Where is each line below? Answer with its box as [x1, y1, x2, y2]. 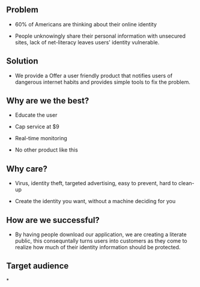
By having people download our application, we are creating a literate [14, 231, 187, 238]
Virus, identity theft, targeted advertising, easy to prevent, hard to [14, 180, 177, 187]
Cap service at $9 [14, 123, 59, 131]
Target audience [6, 261, 69, 271]
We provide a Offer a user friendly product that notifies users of [14, 72, 173, 79]
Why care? [6, 164, 48, 174]
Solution [6, 56, 38, 67]
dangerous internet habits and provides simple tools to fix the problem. [14, 78, 190, 86]
